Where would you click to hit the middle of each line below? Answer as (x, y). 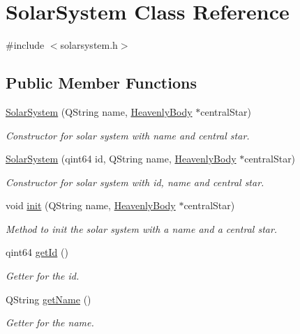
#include (25, 45)
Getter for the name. (50, 322)
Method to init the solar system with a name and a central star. (142, 228)
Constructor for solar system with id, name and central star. (135, 182)
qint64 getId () (37, 252)
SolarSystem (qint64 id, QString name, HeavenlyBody (121, 159)
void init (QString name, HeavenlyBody (91, 205)
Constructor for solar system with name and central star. (128, 135)
